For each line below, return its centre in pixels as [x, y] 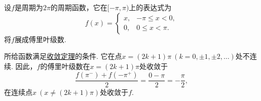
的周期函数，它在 [79, 7]
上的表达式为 [150, 7]
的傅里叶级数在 [65, 66]
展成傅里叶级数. [40, 39]
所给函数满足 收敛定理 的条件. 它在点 [63, 56]
